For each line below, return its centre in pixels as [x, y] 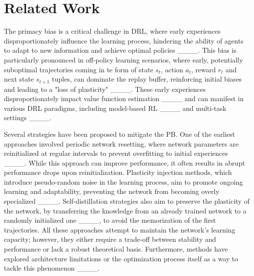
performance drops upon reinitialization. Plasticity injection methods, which [118, 172]
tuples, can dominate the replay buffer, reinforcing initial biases [147, 79]
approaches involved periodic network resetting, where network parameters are [121, 143]
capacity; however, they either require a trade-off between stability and [110, 239]
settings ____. [28, 117]
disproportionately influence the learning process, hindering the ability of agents [124, 40]
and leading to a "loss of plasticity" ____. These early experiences [105, 89]
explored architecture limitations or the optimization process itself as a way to [121, 258]
